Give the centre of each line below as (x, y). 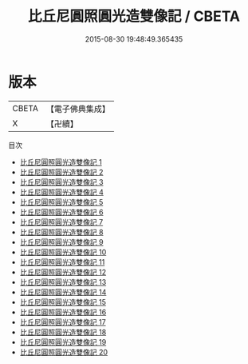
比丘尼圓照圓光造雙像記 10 (63, 252)
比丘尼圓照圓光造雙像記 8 (61, 232)
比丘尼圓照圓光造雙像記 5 (61, 202)
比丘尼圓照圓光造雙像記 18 (63, 332)
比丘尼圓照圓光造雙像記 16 (63, 312)
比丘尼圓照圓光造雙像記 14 (63, 292)
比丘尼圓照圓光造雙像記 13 (63, 282)
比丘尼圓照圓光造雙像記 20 (64, 352)
